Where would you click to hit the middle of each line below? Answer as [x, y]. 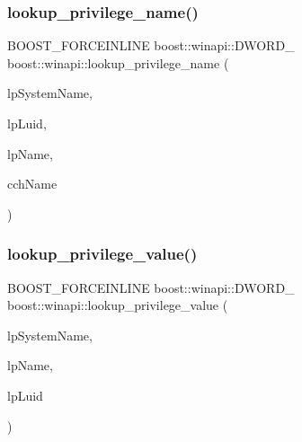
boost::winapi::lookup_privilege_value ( [118, 305]
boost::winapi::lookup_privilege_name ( [118, 62]
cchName [32, 184]
